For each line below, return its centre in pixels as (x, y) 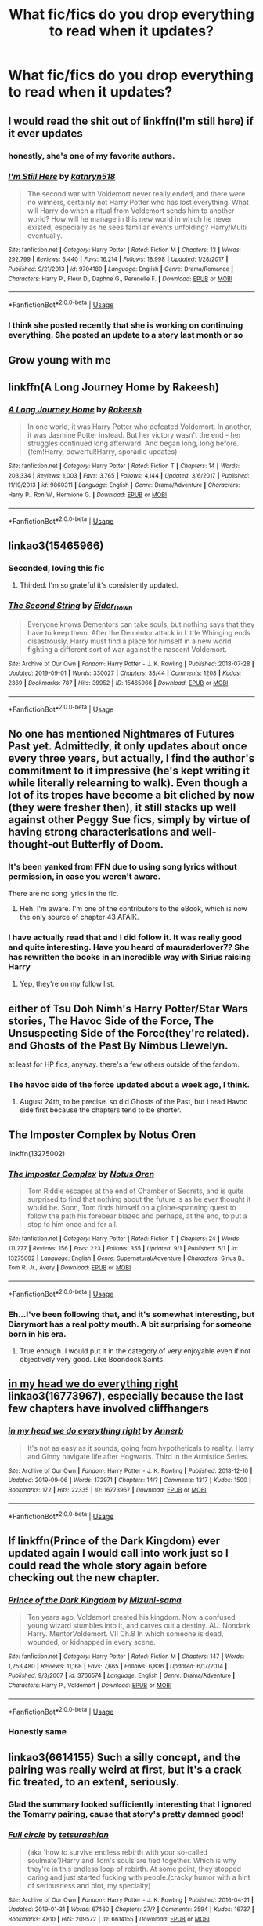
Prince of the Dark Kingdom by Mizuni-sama (95, 1600)
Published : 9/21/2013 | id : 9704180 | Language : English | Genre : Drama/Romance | (121, 269)
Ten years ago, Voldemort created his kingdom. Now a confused (131, 1617)
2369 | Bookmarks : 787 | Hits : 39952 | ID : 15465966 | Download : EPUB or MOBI (118, 683)
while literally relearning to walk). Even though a (128, 783)
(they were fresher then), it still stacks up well (122, 807)
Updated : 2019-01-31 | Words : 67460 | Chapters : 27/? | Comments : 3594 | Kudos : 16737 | (131, 1910)
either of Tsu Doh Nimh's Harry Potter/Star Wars (128, 1008)
